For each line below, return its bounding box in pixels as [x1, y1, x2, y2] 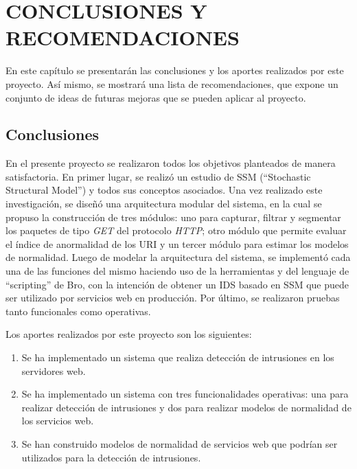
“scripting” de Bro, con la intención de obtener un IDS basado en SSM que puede [5, 277, 349, 291]
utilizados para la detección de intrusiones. [21, 450, 201, 464]
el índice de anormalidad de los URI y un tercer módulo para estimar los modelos [5, 236, 349, 251]
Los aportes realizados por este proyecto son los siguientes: [5, 327, 252, 341]
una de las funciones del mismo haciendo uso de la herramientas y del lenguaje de [5, 264, 349, 278]
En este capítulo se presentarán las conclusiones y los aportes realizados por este [5, 63, 344, 78]
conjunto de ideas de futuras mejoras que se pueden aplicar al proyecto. [5, 90, 306, 104]
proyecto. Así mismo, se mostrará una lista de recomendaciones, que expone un [5, 76, 338, 91]
